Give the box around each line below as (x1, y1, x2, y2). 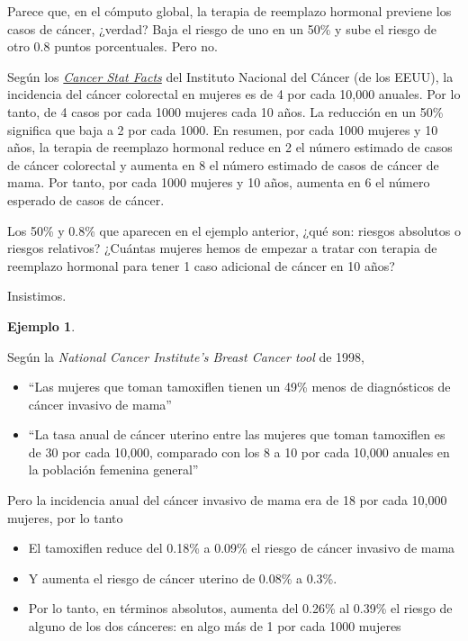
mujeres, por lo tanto (7, 508, 123, 527)
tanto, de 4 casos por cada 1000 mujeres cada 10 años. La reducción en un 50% (7, 102, 444, 121)
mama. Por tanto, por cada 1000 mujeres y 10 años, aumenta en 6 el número (7, 173, 430, 192)
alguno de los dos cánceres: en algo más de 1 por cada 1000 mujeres (28, 617, 401, 636)
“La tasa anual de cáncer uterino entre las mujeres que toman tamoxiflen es (28, 425, 445, 444)
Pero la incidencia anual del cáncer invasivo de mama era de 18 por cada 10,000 (7, 491, 447, 510)
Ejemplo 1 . (7, 316, 76, 335)
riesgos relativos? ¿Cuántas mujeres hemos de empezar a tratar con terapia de (7, 239, 437, 257)
